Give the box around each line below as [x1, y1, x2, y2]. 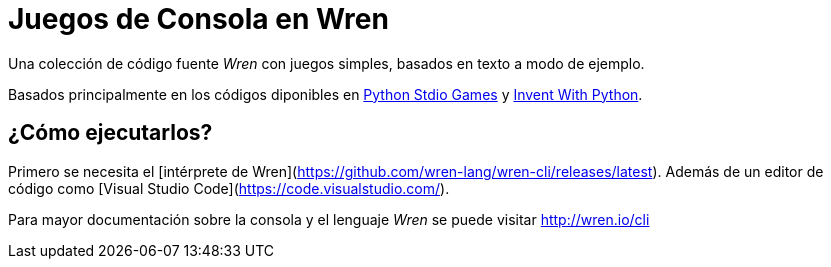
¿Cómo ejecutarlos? [8, 120, 213, 146]
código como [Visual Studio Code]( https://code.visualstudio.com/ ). [8, 179, 450, 197]
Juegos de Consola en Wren [8, 2, 389, 36]
